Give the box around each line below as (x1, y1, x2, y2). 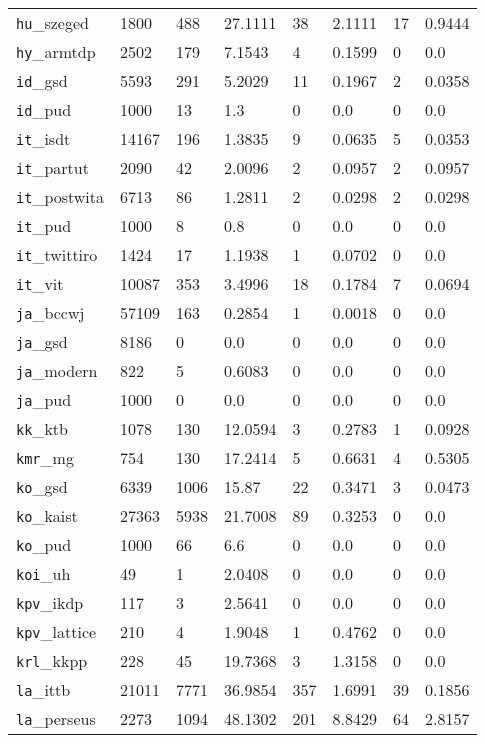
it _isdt (16, 127, 71, 150)
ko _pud (16, 533, 72, 556)
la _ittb (16, 678, 71, 701)
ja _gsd (16, 330, 68, 353)
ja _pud (16, 388, 72, 411)
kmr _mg (16, 446, 74, 469)
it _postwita (16, 185, 105, 208)
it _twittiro (16, 243, 98, 266)
